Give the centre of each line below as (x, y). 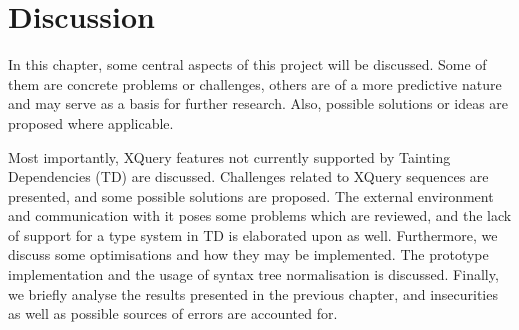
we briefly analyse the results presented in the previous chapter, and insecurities (253, 293)
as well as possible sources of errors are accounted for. (173, 313)
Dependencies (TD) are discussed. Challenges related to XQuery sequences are (248, 176)
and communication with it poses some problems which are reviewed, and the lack (260, 215)
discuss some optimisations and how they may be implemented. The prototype (248, 254)
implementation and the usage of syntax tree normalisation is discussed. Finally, (253, 274)
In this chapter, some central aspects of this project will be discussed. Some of (247, 64)
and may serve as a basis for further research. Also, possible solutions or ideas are (258, 103)
